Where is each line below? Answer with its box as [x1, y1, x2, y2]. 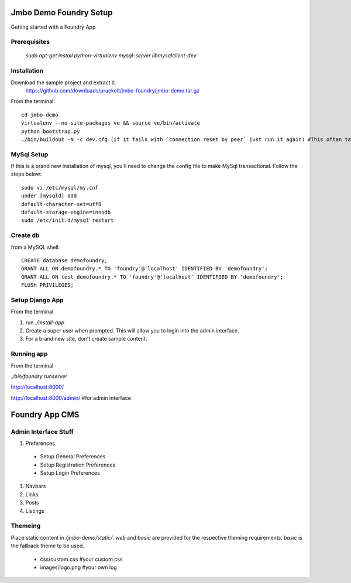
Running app [11, 350, 48, 358]
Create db [11, 231, 40, 239]
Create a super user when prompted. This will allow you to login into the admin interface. [25, 327, 239, 334]
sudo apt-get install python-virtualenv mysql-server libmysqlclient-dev [25, 52, 197, 59]
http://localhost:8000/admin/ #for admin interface [11, 394, 131, 401]
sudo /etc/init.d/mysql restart [21, 217, 114, 224]
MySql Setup [11, 150, 49, 158]
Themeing [11, 522, 41, 530]
